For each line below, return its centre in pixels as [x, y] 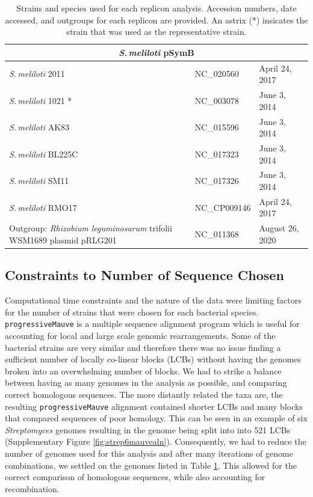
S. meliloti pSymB [156, 52]
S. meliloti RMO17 [43, 207]
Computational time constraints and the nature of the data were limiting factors [153, 300]
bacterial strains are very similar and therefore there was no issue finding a [143, 347]
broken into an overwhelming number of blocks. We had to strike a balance [143, 370]
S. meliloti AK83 [39, 127]
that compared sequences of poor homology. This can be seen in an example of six [156, 418]
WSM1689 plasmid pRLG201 [63, 239]
